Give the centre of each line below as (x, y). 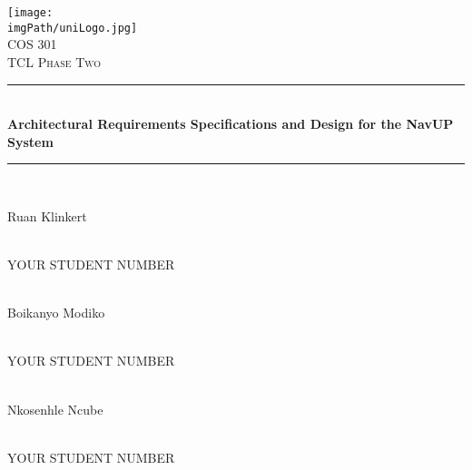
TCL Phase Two (54, 61)
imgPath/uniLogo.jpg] (73, 28)
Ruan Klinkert (47, 215)
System (30, 141)
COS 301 (32, 44)
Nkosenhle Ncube (55, 409)
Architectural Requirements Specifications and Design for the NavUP (231, 124)
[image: (30, 13)
